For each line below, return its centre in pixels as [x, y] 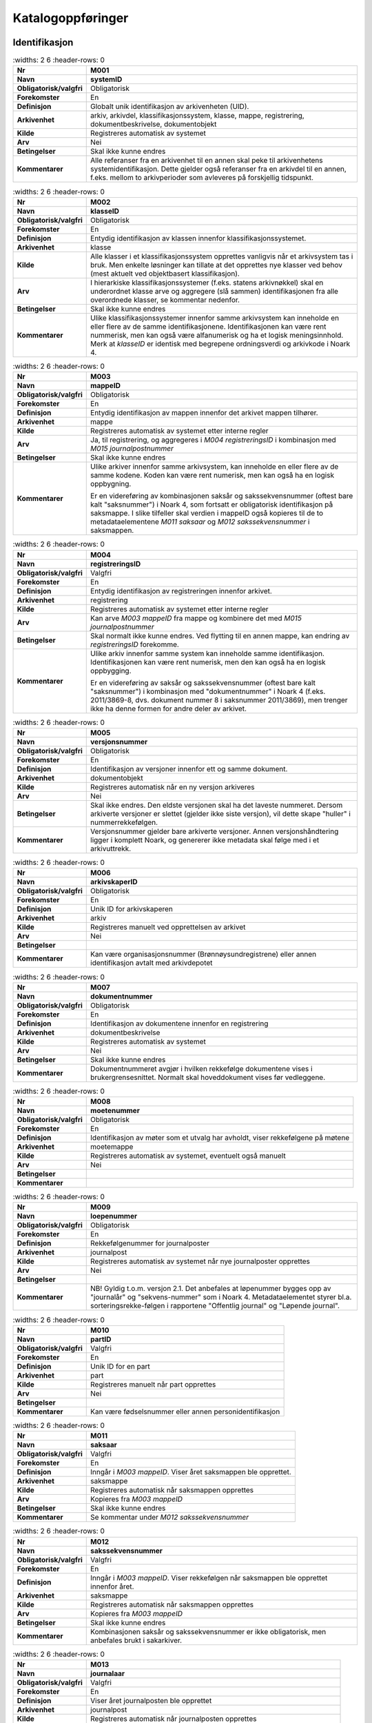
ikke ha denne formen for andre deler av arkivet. [169, 708]
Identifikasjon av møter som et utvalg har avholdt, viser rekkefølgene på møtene [220, 1138]
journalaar [108, 1673]
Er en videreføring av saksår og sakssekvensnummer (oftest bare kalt [203, 682]
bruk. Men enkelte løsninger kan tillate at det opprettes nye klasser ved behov [217, 265]
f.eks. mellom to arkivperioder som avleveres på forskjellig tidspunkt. [202, 178]
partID [101, 1339]
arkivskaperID [114, 882]
